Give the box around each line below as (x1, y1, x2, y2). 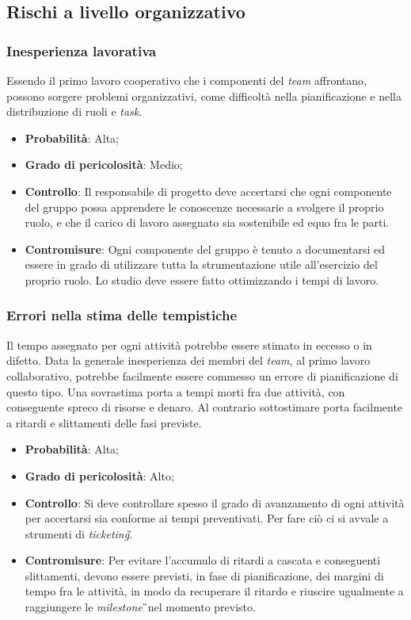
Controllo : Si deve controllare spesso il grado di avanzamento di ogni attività (25, 494, 405, 511)
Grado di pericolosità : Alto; (25, 467, 174, 484)
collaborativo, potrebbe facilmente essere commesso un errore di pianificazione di (6, 367, 398, 384)
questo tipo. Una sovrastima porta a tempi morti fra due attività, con (6, 383, 345, 400)
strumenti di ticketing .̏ (25, 525, 133, 542)
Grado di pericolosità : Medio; (25, 156, 183, 173)
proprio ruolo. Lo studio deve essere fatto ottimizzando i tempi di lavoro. (25, 271, 379, 288)
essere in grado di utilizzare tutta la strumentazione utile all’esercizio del (25, 256, 378, 273)
